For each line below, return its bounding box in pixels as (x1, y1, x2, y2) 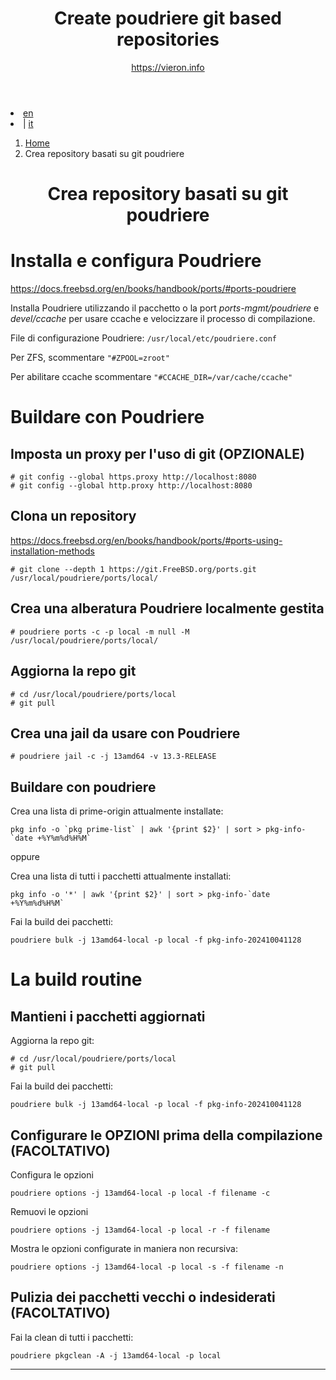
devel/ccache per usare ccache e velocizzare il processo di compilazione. (10, 313, 316, 325)
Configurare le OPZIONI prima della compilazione (10, 1127, 323, 1144)
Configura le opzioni (10, 1168, 94, 1181)
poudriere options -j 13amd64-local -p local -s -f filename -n (10, 1262, 284, 1272)
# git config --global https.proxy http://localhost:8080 (10, 472, 257, 482)
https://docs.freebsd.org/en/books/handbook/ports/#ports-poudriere (10, 283, 297, 295)
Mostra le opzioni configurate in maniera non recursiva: (10, 1242, 238, 1254)
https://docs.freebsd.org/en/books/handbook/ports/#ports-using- (10, 534, 283, 546)
